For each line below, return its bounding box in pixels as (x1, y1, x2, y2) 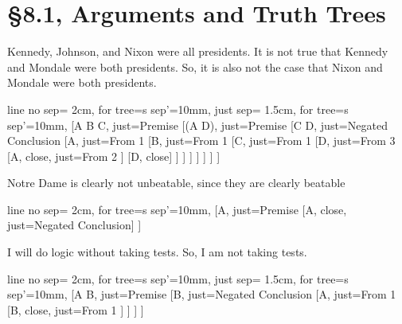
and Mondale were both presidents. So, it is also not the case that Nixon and (7, 58, 383, 75)
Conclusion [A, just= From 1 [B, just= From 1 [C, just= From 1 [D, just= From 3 (7, 132, 396, 149)
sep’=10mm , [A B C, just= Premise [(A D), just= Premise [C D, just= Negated (7, 116, 388, 133)
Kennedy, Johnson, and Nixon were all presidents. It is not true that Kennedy (7, 43, 388, 60)
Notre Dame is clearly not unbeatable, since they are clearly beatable (7, 174, 345, 191)
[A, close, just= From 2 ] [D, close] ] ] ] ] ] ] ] (7, 147, 221, 164)
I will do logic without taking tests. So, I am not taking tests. (7, 244, 307, 260)
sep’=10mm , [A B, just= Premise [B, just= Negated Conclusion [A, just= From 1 (7, 286, 396, 303)
